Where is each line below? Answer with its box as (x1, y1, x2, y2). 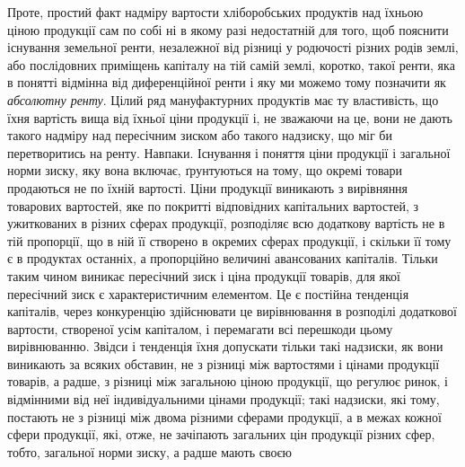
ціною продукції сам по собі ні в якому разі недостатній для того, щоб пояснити (7, 20, 449, 39)
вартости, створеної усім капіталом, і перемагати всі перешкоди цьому (7, 319, 393, 338)
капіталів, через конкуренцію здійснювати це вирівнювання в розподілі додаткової (7, 302, 457, 321)
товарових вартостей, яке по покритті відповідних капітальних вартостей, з (7, 196, 419, 215)
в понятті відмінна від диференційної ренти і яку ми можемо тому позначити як (7, 73, 446, 92)
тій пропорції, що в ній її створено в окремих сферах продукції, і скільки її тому (7, 231, 452, 250)
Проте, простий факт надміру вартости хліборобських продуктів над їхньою (7, 3, 424, 21)
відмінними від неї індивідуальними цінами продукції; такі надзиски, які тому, (7, 390, 440, 409)
